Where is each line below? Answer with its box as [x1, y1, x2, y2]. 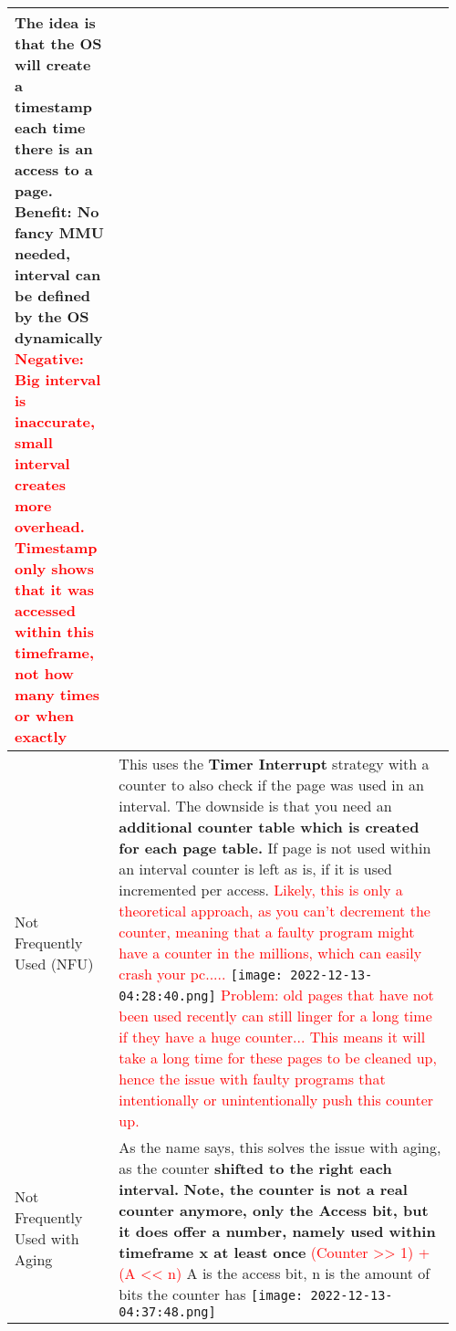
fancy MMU [15, 222, 104, 243]
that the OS [15, 33, 102, 54]
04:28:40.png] [119, 989, 216, 1003]
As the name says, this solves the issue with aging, [119, 1137, 441, 1158]
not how [15, 663, 74, 684]
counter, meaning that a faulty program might [119, 921, 415, 942]
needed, [15, 243, 71, 264]
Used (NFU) [15, 952, 94, 974]
